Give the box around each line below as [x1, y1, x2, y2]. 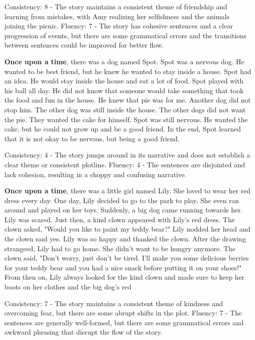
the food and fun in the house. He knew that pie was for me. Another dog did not [4, 95, 251, 105]
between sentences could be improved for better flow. [4, 40, 164, 50]
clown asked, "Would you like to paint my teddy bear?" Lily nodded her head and [4, 224, 251, 234]
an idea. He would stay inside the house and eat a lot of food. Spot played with [4, 76, 244, 86]
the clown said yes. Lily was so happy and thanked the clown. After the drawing [4, 234, 246, 244]
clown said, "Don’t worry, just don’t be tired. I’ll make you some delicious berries [4, 253, 249, 263]
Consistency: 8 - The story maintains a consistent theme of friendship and [4, 1, 227, 11]
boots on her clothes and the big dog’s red [4, 282, 132, 292]
